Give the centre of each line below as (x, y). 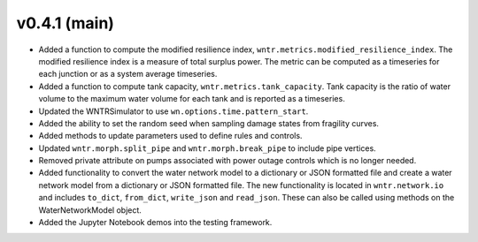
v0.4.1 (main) (66, 23)
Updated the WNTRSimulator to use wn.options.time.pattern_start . (173, 111)
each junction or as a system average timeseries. (128, 74)
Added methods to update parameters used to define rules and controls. (170, 136)
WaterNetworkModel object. (90, 210)
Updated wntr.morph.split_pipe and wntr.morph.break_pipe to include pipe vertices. (207, 148)
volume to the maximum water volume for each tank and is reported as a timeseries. (192, 99)
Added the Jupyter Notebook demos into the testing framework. (155, 223)
